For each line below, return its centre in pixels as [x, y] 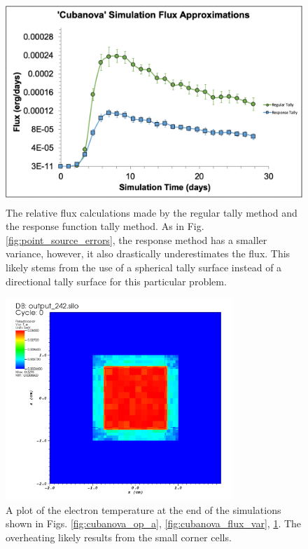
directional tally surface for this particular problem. [116, 281]
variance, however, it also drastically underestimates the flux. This [148, 253]
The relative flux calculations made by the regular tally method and [152, 212]
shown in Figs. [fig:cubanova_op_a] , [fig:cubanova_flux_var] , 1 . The [154, 523]
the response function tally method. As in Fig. [105, 226]
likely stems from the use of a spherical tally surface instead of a [144, 267]
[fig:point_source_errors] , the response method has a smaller [136, 239]
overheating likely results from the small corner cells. [119, 537]
